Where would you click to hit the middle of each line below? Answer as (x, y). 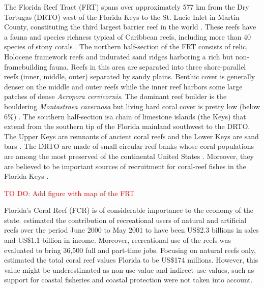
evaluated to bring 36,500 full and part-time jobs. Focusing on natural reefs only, (130, 250)
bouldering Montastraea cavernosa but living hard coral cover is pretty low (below (132, 106)
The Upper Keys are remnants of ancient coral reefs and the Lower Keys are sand (131, 136)
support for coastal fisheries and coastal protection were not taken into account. (128, 280)
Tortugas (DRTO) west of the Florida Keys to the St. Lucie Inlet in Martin (122, 17)
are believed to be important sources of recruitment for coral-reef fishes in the (125, 166)
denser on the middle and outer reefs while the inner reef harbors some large (123, 86)
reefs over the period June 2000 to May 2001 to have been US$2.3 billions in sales (131, 230)
